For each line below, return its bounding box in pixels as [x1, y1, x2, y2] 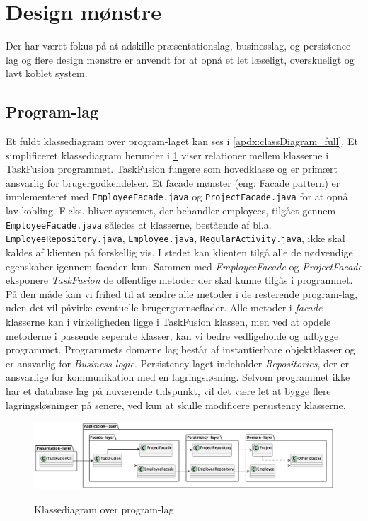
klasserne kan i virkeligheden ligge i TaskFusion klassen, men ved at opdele [6, 314, 331, 329]
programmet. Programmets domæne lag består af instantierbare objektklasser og [6, 342, 355, 357]
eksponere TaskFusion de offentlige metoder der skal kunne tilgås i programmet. [6, 273, 353, 287]
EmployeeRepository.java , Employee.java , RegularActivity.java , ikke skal [6, 231, 345, 246]
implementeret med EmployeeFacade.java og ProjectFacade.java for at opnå [6, 189, 348, 204]
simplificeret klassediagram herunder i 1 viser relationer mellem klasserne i [6, 147, 329, 162]
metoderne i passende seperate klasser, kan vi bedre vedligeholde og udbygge [6, 328, 339, 343]
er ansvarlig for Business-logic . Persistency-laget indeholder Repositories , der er [6, 355, 349, 370]
